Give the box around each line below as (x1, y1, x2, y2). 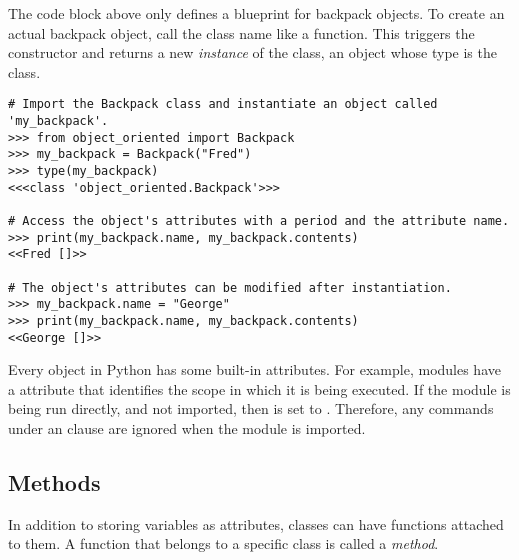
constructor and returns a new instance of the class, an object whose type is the (8, 42, 497, 63)
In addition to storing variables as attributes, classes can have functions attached (8, 513, 504, 534)
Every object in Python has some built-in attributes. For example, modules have (8, 359, 501, 380)
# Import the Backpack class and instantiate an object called (8, 97, 438, 112)
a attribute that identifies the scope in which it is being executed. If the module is (8, 378, 511, 399)
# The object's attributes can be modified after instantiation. (8, 280, 452, 295)
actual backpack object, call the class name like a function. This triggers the (8, 22, 475, 43)
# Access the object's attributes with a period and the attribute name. (8, 213, 510, 228)
